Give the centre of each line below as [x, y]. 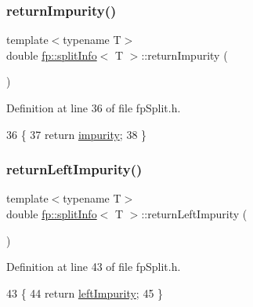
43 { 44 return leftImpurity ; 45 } [85, 292]
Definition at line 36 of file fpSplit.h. [94, 108]
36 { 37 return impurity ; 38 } [77, 134]
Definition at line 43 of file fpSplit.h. [94, 267]
